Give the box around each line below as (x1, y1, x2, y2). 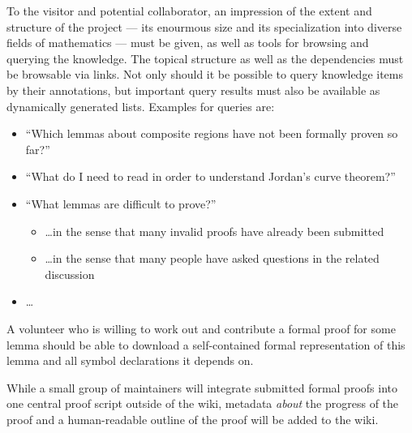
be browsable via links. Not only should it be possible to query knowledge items (6, 66, 403, 83)
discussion (45, 265, 95, 282)
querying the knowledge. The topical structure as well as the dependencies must (6, 49, 404, 66)
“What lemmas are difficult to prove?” (25, 195, 217, 212)
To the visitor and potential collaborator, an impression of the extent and (6, 2, 372, 19)
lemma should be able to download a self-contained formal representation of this (6, 336, 406, 353)
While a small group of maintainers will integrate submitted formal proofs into (6, 379, 397, 396)
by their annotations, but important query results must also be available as (6, 81, 380, 98)
